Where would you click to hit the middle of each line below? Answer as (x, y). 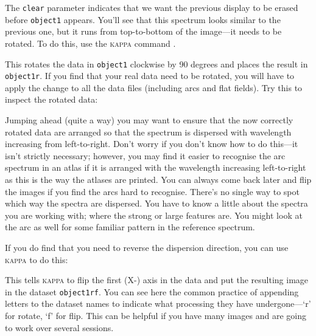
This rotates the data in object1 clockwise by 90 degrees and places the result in (156, 63)
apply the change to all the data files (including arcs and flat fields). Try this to (154, 87)
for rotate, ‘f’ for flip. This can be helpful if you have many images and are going (156, 315)
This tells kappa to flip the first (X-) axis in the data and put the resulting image (157, 280)
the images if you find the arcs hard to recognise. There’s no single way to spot (152, 191)
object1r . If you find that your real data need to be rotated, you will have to (150, 76)
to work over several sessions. (59, 327)
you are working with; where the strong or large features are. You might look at (154, 215)
